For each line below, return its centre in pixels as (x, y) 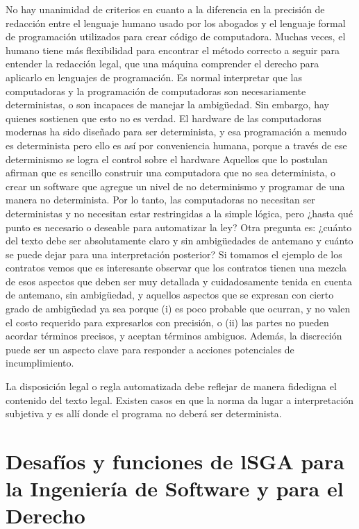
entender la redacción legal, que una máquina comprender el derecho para (162, 64)
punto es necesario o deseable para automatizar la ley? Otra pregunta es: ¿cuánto (179, 227)
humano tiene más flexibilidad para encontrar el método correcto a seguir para (173, 50)
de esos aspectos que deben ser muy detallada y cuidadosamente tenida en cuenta (179, 281)
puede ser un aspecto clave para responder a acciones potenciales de (150, 349)
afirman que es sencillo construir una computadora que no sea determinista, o (171, 173)
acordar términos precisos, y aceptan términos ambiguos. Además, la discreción (174, 336)
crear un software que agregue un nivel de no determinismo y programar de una (175, 186)
